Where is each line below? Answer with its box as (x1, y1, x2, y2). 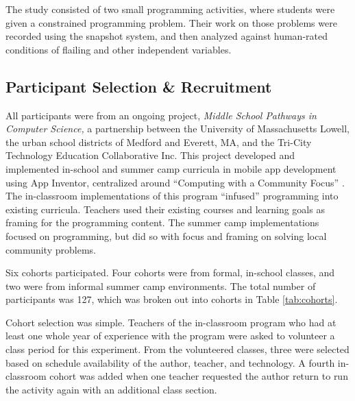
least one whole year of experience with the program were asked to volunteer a (5, 328, 335, 343)
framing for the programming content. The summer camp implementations (5, 215, 319, 230)
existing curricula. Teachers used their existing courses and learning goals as (5, 202, 325, 216)
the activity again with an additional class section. (5, 382, 217, 396)
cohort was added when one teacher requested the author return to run (49, 369, 348, 383)
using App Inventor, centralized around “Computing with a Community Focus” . (5, 175, 345, 189)
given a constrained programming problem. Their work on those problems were (5, 15, 337, 29)
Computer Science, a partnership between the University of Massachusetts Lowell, (5, 121, 350, 136)
